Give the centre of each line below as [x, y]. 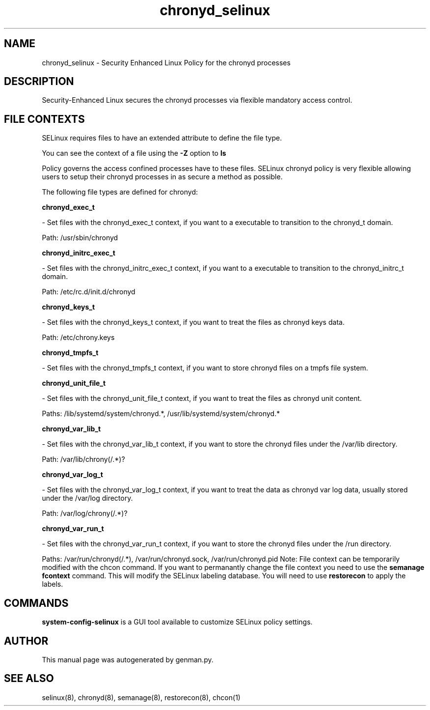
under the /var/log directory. [87, 498]
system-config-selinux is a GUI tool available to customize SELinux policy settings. [177, 622]
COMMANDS [36, 603]
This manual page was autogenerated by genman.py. [128, 659]
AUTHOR [26, 641]
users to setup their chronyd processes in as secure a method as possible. [162, 177]
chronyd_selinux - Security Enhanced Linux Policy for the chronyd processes [166, 62]
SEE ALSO [29, 679]
